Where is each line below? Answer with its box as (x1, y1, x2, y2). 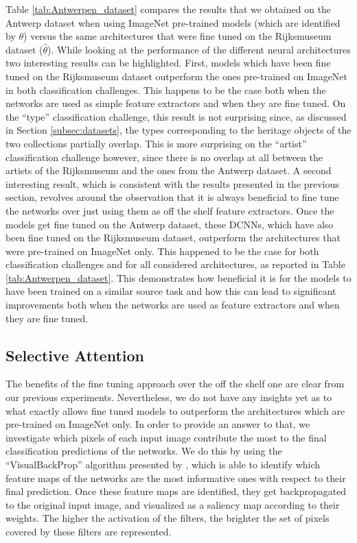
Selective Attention (5, 344, 144, 365)
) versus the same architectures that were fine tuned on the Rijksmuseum (23, 29, 332, 43)
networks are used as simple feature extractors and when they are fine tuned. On (5, 96, 346, 110)
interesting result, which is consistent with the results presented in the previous (5, 176, 339, 191)
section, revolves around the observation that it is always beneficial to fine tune (5, 190, 339, 204)
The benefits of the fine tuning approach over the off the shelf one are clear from (5, 376, 345, 391)
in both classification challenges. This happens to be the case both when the (5, 82, 326, 97)
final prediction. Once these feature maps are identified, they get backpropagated (5, 484, 347, 498)
